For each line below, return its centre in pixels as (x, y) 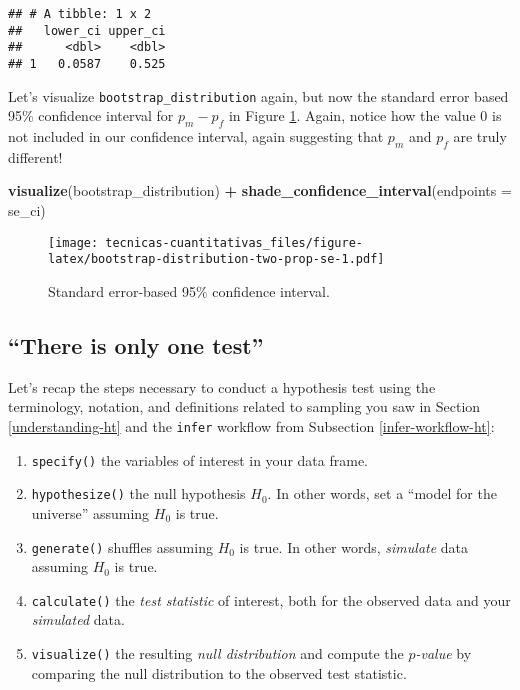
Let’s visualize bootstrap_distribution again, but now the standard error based (258, 95)
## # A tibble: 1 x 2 (80, 14)
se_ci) (27, 210)
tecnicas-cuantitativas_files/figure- (234, 242)
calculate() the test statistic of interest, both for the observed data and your (271, 599)
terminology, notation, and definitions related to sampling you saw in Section (244, 406)
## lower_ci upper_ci (87, 30)
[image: (73, 242)
